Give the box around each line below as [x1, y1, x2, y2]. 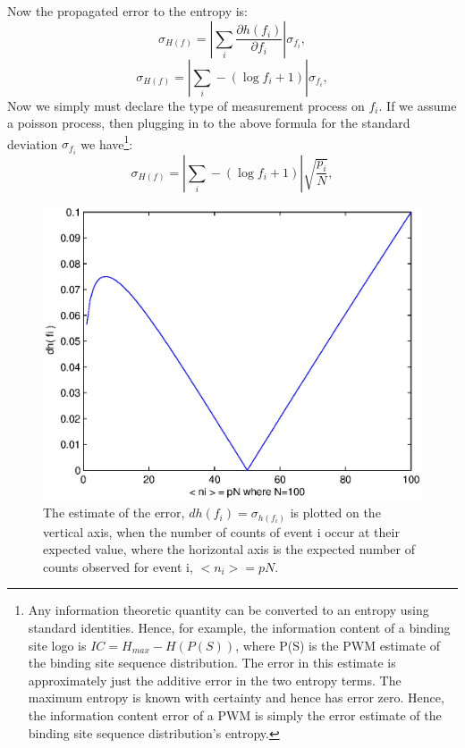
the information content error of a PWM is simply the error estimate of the [28, 706, 442, 725]
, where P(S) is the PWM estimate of [235, 635, 440, 654]
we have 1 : [80, 131, 133, 153]
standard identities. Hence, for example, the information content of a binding [28, 618, 451, 637]
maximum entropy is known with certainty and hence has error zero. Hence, [28, 688, 444, 707]
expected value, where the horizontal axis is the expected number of [43, 540, 415, 559]
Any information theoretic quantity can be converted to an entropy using [28, 601, 429, 619]
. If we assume [378, 96, 457, 114]
